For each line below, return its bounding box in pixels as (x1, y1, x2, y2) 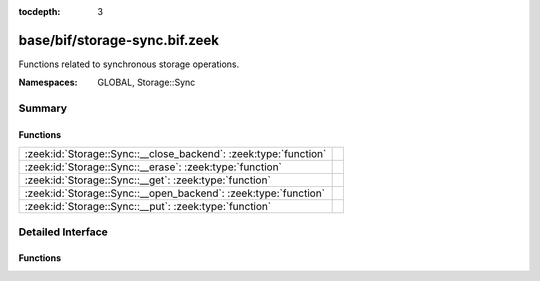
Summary (18, 101, 68, 115)
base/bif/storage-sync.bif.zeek (18, 31, 220, 49)
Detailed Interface (18, 225, 109, 239)
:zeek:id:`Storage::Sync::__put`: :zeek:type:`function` (24, 200, 272, 214)
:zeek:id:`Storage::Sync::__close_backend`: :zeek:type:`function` (24, 147, 327, 161)
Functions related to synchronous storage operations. (18, 58, 240, 70)
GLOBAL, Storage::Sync (97, 76, 196, 89)
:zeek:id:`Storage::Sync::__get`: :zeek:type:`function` (24, 173, 272, 187)
